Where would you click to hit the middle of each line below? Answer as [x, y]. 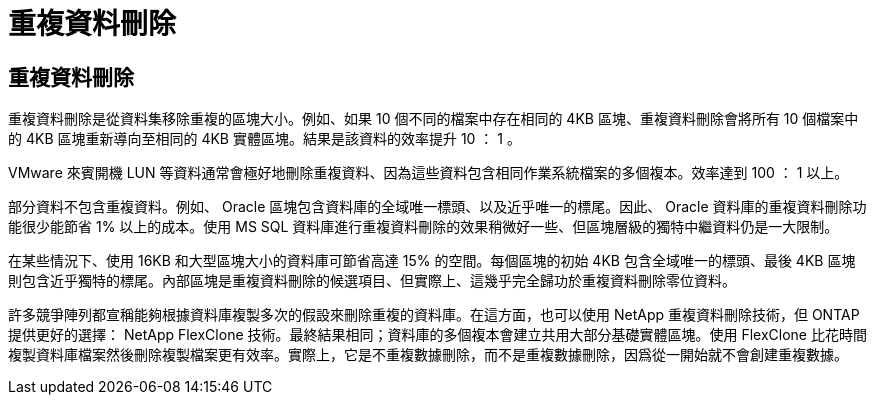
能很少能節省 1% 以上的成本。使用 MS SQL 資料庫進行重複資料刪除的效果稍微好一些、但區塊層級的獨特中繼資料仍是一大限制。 [423, 227]
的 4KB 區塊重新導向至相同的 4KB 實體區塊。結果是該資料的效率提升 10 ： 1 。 [264, 139]
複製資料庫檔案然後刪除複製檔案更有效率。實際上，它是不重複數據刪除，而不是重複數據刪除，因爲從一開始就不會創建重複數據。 [428, 355]
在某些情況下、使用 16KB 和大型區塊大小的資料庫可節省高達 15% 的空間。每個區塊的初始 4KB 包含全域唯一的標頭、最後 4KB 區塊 [432, 261]
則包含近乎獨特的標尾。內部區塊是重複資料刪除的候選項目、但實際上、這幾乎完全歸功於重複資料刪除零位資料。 [372, 281]
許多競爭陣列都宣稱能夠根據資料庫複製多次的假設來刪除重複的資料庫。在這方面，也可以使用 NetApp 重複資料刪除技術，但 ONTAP [434, 315]
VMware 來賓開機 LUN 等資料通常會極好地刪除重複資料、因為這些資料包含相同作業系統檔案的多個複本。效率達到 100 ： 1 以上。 [428, 173]
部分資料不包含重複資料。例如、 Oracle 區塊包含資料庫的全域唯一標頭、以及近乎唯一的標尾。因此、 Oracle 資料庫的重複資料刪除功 [437, 207]
